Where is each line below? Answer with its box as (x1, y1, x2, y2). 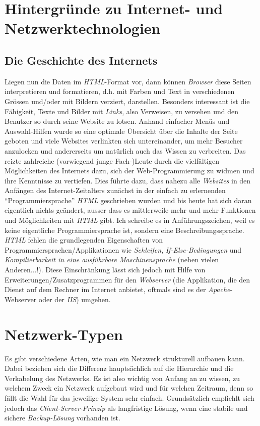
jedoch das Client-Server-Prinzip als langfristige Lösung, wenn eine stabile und (5, 402, 248, 413)
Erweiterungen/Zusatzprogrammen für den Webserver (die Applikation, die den (5, 274, 250, 285)
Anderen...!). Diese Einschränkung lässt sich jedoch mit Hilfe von (5, 264, 206, 275)
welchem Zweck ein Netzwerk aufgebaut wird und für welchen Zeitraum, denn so (5, 383, 253, 393)
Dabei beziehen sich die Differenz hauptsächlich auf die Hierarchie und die (5, 363, 234, 373)
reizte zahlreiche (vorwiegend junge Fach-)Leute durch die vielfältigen (5, 155, 219, 166)
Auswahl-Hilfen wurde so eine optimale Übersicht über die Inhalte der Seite (5, 125, 238, 136)
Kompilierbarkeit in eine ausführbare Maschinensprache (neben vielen (5, 254, 219, 265)
